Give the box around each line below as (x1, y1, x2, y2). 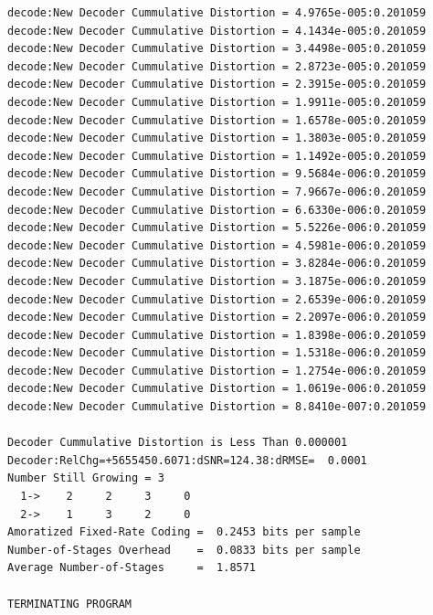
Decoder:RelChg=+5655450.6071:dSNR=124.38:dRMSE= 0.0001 (7, 453, 367, 467)
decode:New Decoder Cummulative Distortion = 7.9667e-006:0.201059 (7, 185, 427, 198)
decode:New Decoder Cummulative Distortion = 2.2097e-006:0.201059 (7, 311, 427, 324)
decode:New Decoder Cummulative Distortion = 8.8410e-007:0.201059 (7, 400, 427, 414)
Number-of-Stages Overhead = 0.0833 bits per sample (7, 543, 361, 557)
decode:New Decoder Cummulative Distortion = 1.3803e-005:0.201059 (7, 132, 427, 145)
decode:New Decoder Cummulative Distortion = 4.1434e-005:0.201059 (7, 24, 427, 37)
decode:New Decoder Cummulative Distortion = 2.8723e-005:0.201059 (7, 59, 427, 73)
